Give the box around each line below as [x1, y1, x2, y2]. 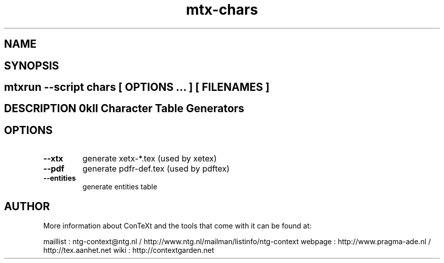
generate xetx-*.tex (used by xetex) [82, 153, 217, 164]
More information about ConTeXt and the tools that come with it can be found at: [43, 221, 312, 231]
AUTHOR [4, 200, 50, 213]
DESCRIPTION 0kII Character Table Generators [4, 102, 244, 115]
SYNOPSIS [4, 59, 59, 72]
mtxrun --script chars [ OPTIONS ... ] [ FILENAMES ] [4, 81, 270, 94]
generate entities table [82, 182, 158, 191]
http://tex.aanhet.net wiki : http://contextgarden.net [43, 246, 214, 255]
